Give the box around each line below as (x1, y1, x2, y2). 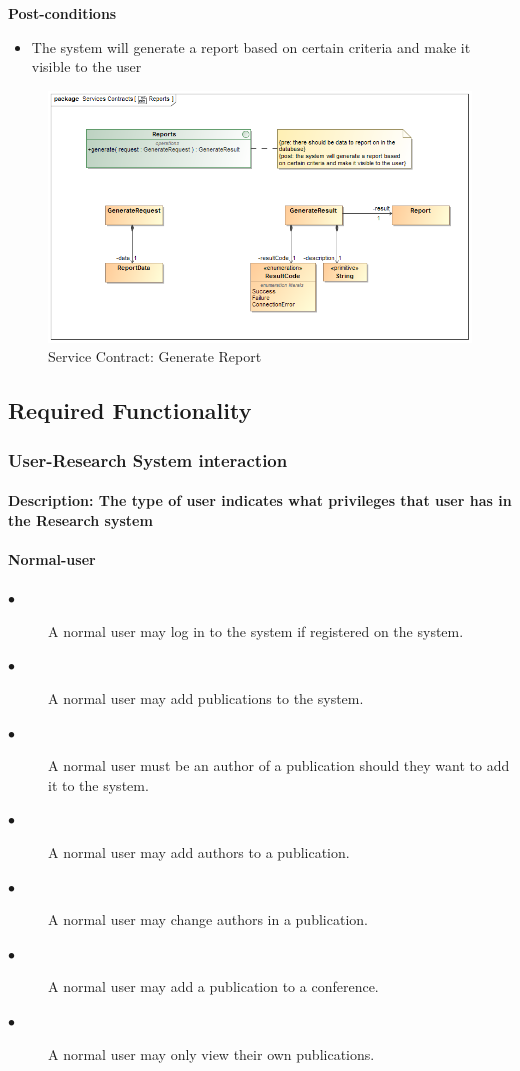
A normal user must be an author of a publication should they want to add (48, 755, 510, 776)
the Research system (8, 509, 153, 530)
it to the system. (48, 774, 149, 795)
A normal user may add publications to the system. (48, 688, 364, 709)
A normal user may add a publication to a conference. (48, 976, 379, 997)
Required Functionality (8, 395, 252, 426)
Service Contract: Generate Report (48, 346, 262, 367)
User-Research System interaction (8, 447, 288, 472)
